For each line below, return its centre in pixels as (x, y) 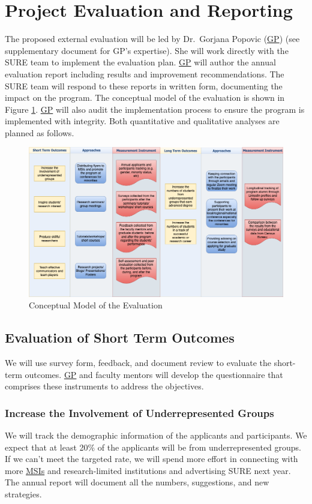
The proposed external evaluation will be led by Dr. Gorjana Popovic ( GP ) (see (152, 39)
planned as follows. (40, 132)
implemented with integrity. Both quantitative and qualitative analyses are (142, 121)
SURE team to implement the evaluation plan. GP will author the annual (140, 62)
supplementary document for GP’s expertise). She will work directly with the (147, 50)
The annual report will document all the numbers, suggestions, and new (137, 482)
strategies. (23, 494)
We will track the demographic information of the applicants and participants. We (156, 435)
